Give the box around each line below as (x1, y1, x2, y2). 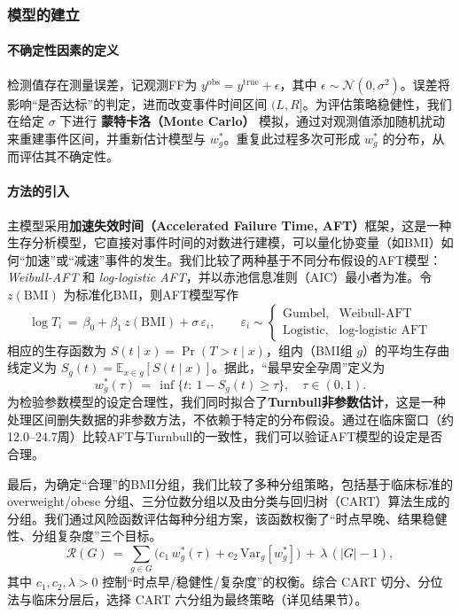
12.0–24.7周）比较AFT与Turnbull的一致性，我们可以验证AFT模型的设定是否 (7, 427, 443, 446)
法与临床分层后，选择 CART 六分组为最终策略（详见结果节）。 (7, 589, 368, 608)
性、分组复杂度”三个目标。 (7, 526, 162, 545)
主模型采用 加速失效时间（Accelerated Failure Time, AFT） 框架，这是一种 (7, 215, 452, 234)
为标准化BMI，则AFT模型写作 (63, 285, 239, 304)
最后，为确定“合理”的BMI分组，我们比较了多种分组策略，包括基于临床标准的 (7, 474, 454, 493)
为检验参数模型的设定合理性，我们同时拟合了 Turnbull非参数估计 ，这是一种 (7, 392, 446, 411)
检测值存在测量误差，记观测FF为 (7, 74, 198, 93)
